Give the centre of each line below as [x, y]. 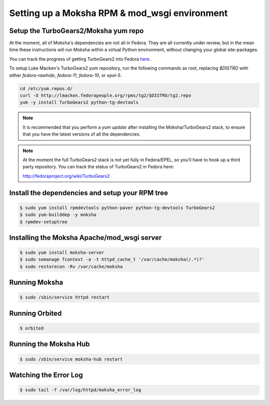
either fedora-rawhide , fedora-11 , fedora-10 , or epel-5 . [65, 75]
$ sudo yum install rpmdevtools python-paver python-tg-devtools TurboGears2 [117, 208]
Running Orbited [35, 313]
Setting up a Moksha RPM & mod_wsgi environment [118, 13]
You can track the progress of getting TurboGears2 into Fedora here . [80, 59]
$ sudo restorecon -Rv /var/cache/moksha [71, 266]
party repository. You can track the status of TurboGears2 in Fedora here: [98, 167]
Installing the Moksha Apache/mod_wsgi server [85, 238]
